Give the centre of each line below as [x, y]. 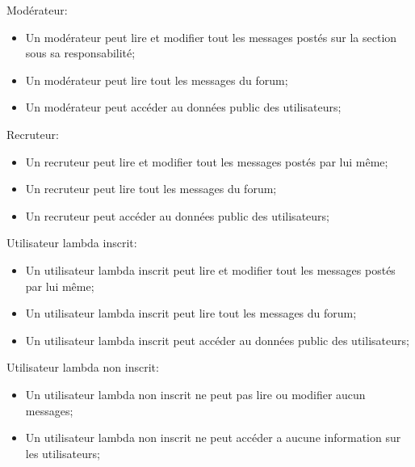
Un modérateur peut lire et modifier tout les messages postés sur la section [211, 37]
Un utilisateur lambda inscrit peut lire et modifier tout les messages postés [210, 269]
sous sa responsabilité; [80, 53]
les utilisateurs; [63, 453]
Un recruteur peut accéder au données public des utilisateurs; [177, 215]
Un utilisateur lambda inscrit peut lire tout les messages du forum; [191, 313]
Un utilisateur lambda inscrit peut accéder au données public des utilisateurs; [217, 340]
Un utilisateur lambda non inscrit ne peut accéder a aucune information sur [213, 438]
